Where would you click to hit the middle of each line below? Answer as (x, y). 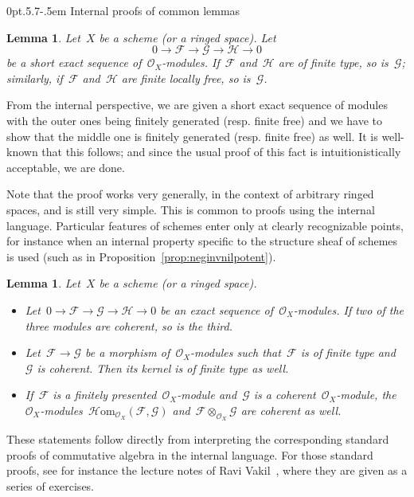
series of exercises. (51, 485)
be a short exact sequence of (74, 63)
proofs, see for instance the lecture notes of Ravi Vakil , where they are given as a (207, 470)
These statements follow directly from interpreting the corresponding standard (198, 439)
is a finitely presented (105, 395)
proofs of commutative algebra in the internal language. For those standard (190, 454)
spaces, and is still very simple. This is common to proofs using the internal (191, 209)
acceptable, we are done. (66, 167)
